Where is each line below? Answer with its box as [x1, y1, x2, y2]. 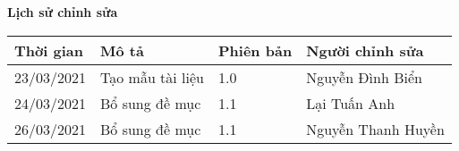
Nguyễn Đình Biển [306, 66, 422, 88]
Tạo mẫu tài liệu [100, 66, 205, 88]
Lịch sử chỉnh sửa [7, 3, 118, 21]
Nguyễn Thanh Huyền [306, 118, 445, 139]
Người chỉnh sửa [306, 39, 424, 61]
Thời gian [14, 39, 83, 61]
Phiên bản [218, 39, 293, 61]
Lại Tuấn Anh [306, 92, 395, 113]
